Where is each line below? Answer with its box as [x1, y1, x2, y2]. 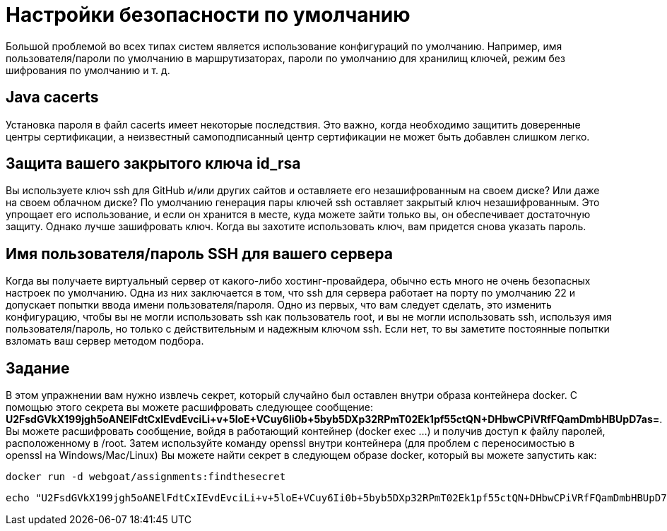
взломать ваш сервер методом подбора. [6, 335, 204, 347]
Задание [6, 359, 70, 377]
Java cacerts [6, 88, 99, 107]
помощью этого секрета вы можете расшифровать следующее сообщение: [6, 401, 374, 414]
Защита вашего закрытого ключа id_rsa [6, 155, 301, 173]
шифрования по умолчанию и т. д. [6, 64, 170, 76]
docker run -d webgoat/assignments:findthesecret [6, 471, 286, 483]
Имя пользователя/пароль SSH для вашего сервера [6, 244, 393, 263]
